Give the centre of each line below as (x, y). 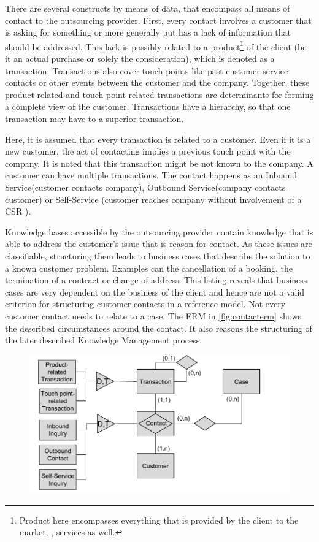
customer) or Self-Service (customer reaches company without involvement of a (153, 199)
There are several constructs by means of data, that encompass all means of (148, 8)
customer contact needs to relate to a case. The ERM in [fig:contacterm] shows (153, 315)
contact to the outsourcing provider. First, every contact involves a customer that (158, 20)
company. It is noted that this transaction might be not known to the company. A (159, 163)
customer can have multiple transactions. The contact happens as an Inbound (151, 175)
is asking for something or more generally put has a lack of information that (148, 32)
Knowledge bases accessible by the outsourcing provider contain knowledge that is (159, 231)
